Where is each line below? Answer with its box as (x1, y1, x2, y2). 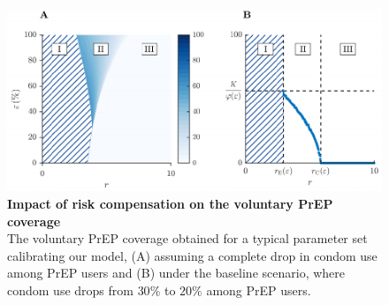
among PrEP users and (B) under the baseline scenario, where (7, 263, 346, 282)
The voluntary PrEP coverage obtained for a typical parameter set (7, 229, 368, 248)
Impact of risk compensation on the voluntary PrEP (7, 194, 333, 212)
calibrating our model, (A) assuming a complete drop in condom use (7, 246, 378, 264)
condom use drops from (7, 280, 133, 299)
